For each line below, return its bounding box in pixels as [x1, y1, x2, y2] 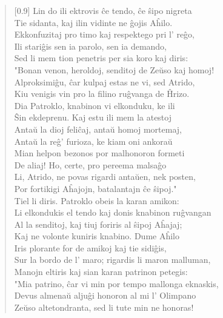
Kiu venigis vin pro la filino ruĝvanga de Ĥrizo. [14, 87, 190, 100]
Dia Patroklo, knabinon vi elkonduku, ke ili [14, 99, 175, 111]
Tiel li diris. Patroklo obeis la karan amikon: [14, 194, 179, 207]
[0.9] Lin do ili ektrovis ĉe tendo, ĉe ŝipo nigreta [14, 4, 192, 16]
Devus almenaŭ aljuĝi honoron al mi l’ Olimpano [14, 289, 196, 302]
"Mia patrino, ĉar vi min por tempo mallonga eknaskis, [14, 277, 219, 290]
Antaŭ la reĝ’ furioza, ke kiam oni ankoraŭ [14, 134, 173, 147]
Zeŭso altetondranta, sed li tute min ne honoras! [14, 300, 194, 313]
